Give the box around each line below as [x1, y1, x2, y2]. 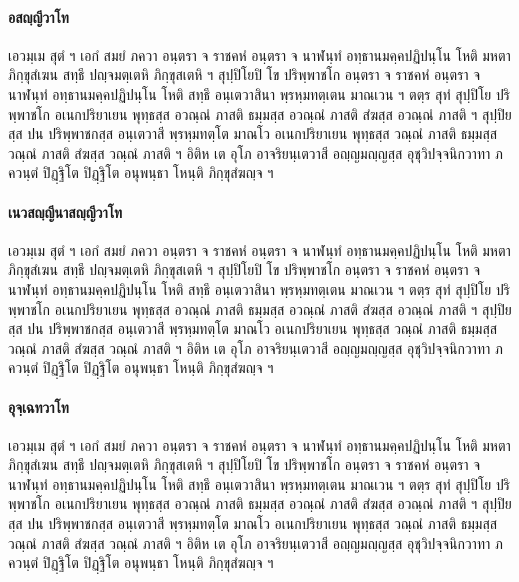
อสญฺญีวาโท [8, 6, 69, 27]
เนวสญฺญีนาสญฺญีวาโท [8, 201, 123, 222]
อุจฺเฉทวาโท [8, 396, 69, 417]
